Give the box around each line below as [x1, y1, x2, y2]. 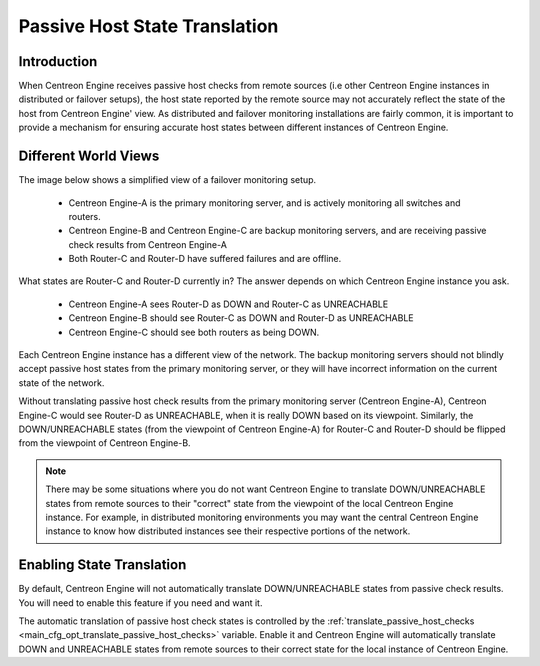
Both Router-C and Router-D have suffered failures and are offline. [68, 253, 342, 265]
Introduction [18, 53, 98, 70]
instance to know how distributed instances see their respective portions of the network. [45, 525, 411, 537]
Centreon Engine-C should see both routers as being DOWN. [68, 326, 320, 338]
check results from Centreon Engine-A [68, 238, 227, 250]
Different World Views [18, 148, 160, 165]
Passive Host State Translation [18, 15, 279, 37]
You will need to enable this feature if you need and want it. [18, 596, 263, 609]
